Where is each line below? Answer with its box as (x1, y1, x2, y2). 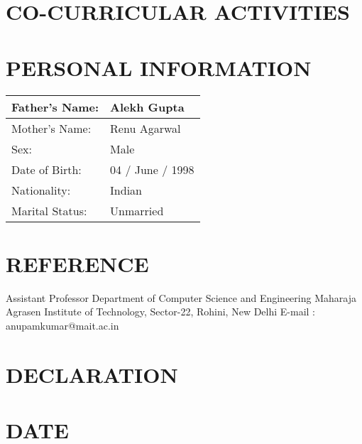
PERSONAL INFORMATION (6, 53, 312, 82)
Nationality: (11, 181, 71, 198)
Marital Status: (11, 202, 87, 219)
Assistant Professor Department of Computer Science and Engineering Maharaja (6, 290, 356, 305)
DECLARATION (6, 359, 178, 389)
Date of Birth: (11, 161, 82, 178)
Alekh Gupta (110, 98, 185, 115)
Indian (110, 181, 143, 198)
